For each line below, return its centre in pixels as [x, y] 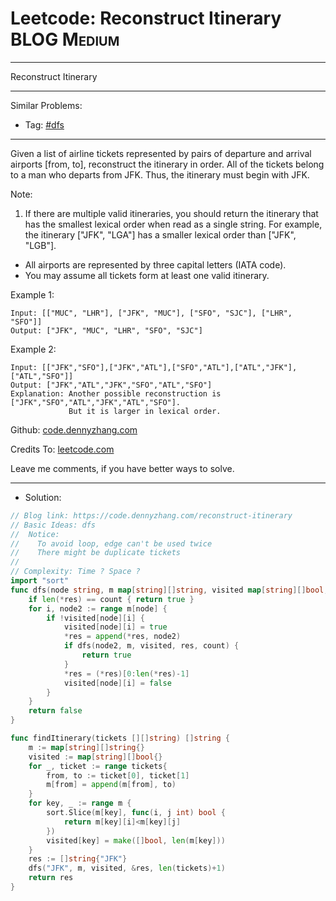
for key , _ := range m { [80, 803]
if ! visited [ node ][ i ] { [95, 618]
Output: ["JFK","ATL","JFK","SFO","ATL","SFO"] [111, 385]
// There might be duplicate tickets [96, 553]
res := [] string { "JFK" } [78, 859]
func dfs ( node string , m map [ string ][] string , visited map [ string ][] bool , [169, 590]
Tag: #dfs [44, 124]
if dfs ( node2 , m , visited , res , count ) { [151, 646]
